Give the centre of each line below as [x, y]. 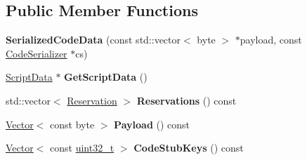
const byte [72, 124]
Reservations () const [187, 100]
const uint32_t [82, 148]
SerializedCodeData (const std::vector [93, 40]
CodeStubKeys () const [189, 148]
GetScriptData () [106, 77]
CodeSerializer [37, 53]
